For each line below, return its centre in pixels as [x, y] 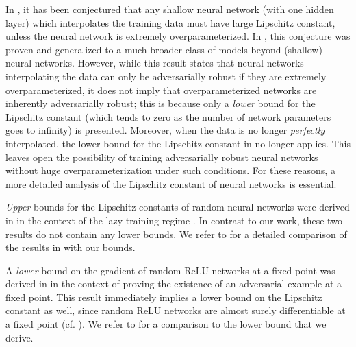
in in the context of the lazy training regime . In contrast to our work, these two [174, 220]
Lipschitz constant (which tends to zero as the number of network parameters [168, 116]
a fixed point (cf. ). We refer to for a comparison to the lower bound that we [166, 324]
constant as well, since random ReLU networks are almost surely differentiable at [176, 310]
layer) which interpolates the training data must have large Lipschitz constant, [170, 22]
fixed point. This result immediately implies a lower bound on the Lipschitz [164, 297]
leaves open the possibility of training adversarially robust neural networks [162, 157]
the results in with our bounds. [71, 247]
